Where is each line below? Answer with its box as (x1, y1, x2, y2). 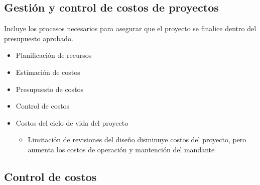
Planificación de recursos (16, 50, 92, 60)
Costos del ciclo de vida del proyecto (16, 117, 128, 128)
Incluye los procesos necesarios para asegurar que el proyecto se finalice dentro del (4, 23, 256, 34)
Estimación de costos (16, 66, 80, 77)
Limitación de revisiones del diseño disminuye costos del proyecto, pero (28, 134, 246, 145)
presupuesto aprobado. (4, 33, 73, 43)
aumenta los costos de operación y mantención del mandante (28, 144, 215, 154)
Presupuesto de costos (16, 83, 84, 94)
